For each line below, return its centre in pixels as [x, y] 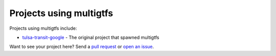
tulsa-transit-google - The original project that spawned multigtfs [91, 37]
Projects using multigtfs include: [43, 28]
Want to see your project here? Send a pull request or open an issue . [82, 47]
